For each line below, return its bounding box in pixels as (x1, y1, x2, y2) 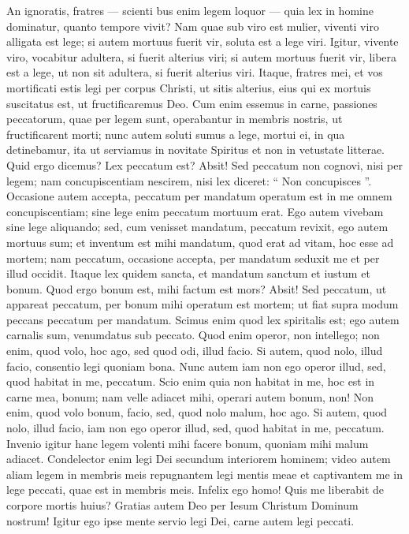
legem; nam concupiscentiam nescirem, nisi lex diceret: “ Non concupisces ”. (6, 172, 372, 189)
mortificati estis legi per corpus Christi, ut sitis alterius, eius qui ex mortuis (6, 79, 371, 95)
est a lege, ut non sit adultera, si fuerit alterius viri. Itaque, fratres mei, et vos (6, 64, 383, 80)
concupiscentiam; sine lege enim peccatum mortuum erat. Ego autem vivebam (6, 203, 384, 219)
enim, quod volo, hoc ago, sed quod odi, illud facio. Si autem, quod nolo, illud (6, 342, 383, 359)
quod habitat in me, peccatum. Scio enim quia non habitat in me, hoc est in (6, 373, 375, 390)
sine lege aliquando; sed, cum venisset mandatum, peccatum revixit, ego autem (6, 218, 389, 235)
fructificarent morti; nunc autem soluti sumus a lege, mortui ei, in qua (6, 125, 345, 142)
